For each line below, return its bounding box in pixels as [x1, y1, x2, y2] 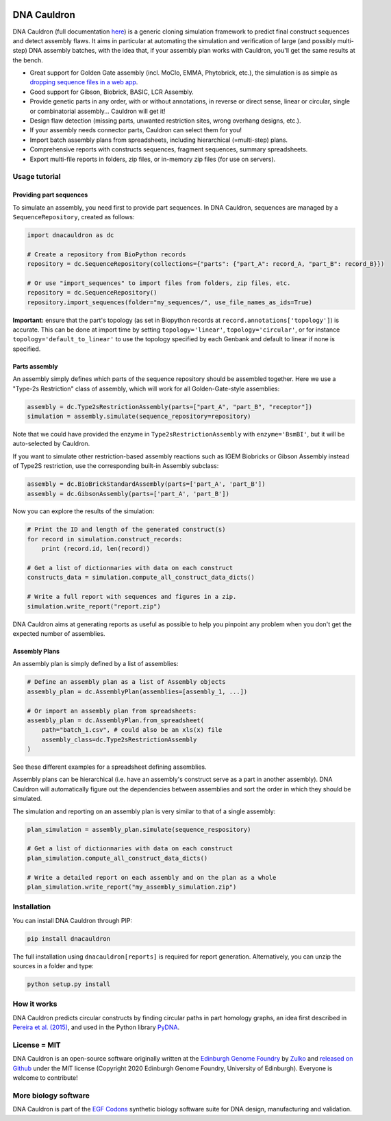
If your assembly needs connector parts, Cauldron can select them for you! [29, 126, 242, 134]
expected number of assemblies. [12, 629, 105, 637]
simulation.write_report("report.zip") [27, 602, 161, 610]
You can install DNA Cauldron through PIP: [12, 916, 133, 924]
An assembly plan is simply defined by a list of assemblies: [12, 660, 179, 668]
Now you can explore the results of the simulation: [12, 507, 155, 515]
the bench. [12, 56, 44, 64]
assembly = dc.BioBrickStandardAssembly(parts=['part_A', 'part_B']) [27, 480, 266, 488]
